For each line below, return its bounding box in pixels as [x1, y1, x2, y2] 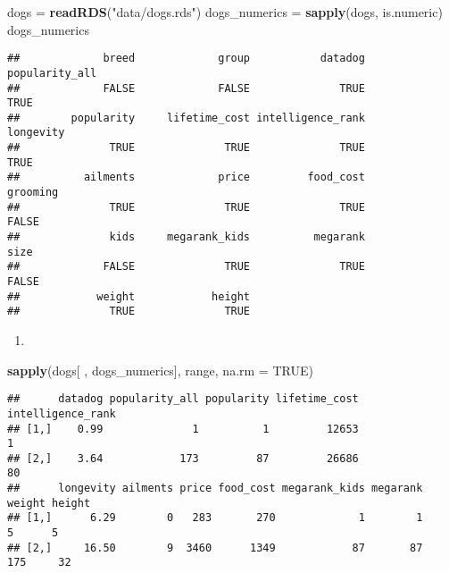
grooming [7, 186, 59, 199]
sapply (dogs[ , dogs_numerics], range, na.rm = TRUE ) [7, 360, 313, 379]
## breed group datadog [7, 52, 365, 65]
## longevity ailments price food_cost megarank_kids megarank [7, 482, 423, 495]
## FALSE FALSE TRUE [7, 81, 365, 95]
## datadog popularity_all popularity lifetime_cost [7, 392, 359, 406]
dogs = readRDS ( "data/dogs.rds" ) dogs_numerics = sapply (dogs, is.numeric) [7, 3, 443, 21]
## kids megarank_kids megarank [7, 231, 365, 244]
